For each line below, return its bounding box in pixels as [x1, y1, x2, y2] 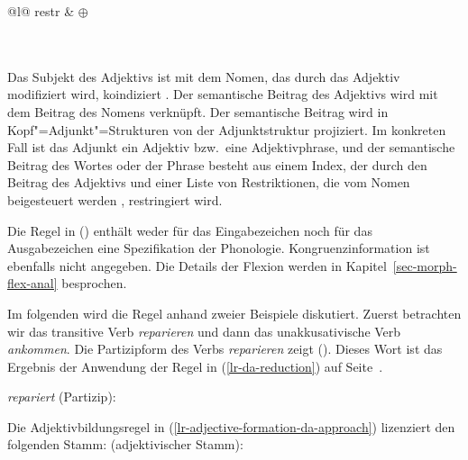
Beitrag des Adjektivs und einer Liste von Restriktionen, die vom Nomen [7, 173, 410, 192]
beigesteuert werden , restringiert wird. [7, 190, 223, 209]
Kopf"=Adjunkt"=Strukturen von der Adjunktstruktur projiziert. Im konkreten [7, 120, 446, 139]
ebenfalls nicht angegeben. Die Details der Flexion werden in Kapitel [7, 256, 387, 275]
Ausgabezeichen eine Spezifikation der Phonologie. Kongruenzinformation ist [7, 239, 430, 257]
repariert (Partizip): [7, 387, 116, 406]
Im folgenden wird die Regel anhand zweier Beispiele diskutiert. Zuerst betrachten [7, 303, 462, 322]
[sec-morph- [392, 256, 457, 275]
